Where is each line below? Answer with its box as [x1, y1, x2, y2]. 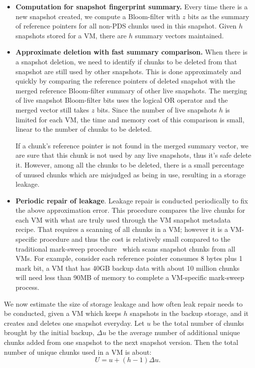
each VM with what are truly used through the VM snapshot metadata [15, 214, 231, 225]
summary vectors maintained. [135, 30, 224, 40]
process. [15, 282, 39, 292]
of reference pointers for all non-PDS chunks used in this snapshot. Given [15, 21, 237, 31]
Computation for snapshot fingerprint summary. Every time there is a [15, 1, 248, 11]
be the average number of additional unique [109, 327, 240, 338]
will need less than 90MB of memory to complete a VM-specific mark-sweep [15, 272, 245, 283]
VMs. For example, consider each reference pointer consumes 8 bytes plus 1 [15, 253, 243, 263]
